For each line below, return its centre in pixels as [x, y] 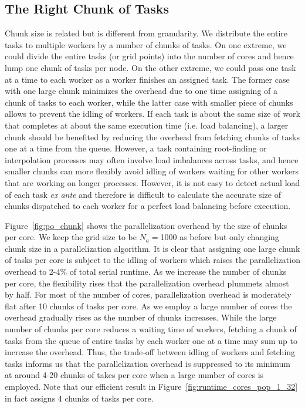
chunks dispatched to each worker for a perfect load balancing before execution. [148, 206]
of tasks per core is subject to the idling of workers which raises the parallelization [152, 260]
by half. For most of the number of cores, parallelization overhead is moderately [148, 294]
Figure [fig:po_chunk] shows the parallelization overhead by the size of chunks [146, 225]
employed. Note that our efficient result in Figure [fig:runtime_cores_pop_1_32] [151, 387]
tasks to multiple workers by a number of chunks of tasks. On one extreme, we [146, 44]
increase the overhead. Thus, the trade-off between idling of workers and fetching [150, 352]
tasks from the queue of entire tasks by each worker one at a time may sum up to [151, 340]
